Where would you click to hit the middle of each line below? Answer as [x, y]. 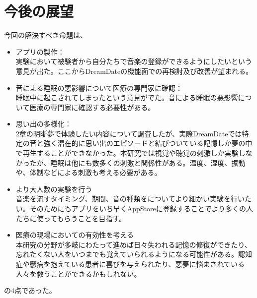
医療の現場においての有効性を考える [75, 235]
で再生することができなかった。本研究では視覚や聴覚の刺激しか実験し [130, 153]
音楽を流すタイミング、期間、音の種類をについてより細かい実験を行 [127, 199]
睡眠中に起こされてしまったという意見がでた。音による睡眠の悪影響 [127, 97]
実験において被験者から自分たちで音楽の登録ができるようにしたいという [134, 61]
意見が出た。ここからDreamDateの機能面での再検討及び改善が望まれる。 [134, 71]
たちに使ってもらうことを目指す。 [71, 218]
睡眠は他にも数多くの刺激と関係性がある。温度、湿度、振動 [148, 162]
